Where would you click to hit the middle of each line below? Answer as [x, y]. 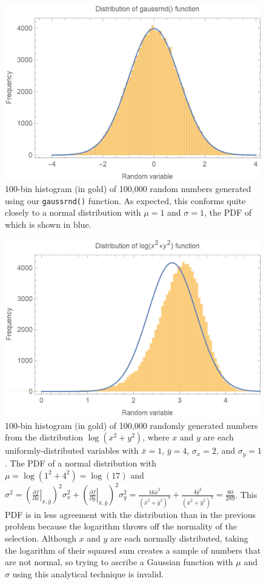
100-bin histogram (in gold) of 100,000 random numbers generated [128, 189]
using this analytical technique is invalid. [88, 573]
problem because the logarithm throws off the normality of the [121, 526]
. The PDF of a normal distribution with [81, 463]
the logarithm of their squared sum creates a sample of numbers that [133, 550]
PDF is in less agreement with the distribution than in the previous [131, 514]
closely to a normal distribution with [73, 212]
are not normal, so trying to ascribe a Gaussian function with [119, 562]
